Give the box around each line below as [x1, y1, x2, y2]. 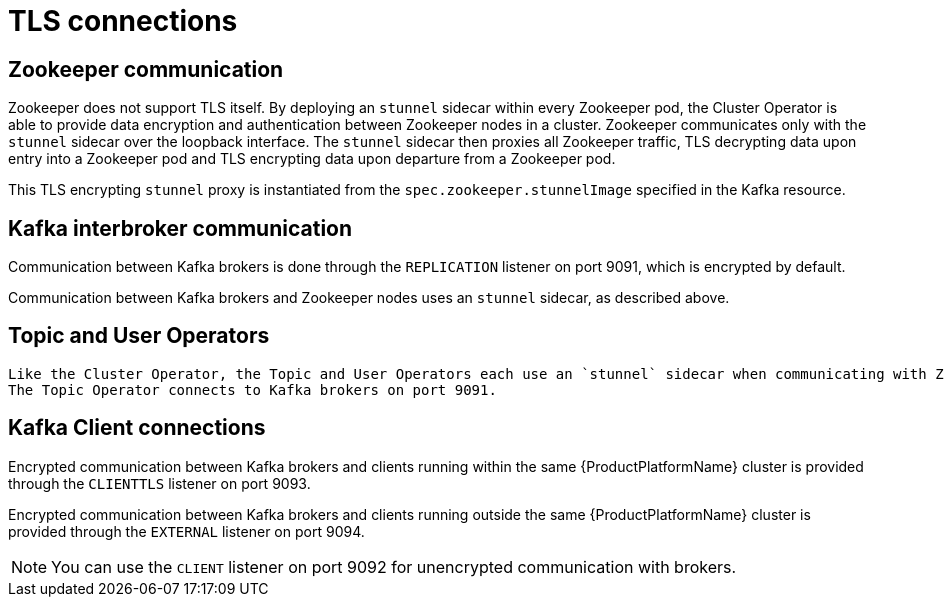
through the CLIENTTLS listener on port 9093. [8, 474, 311, 492]
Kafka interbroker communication [8, 215, 353, 241]
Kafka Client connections [8, 415, 266, 441]
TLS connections [8, 4, 238, 38]
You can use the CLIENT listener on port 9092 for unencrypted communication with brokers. [51, 556, 737, 577]
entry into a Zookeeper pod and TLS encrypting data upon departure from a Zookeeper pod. [8, 150, 616, 168]
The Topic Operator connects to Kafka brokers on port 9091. [8, 381, 497, 398]
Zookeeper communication [8, 56, 284, 82]
